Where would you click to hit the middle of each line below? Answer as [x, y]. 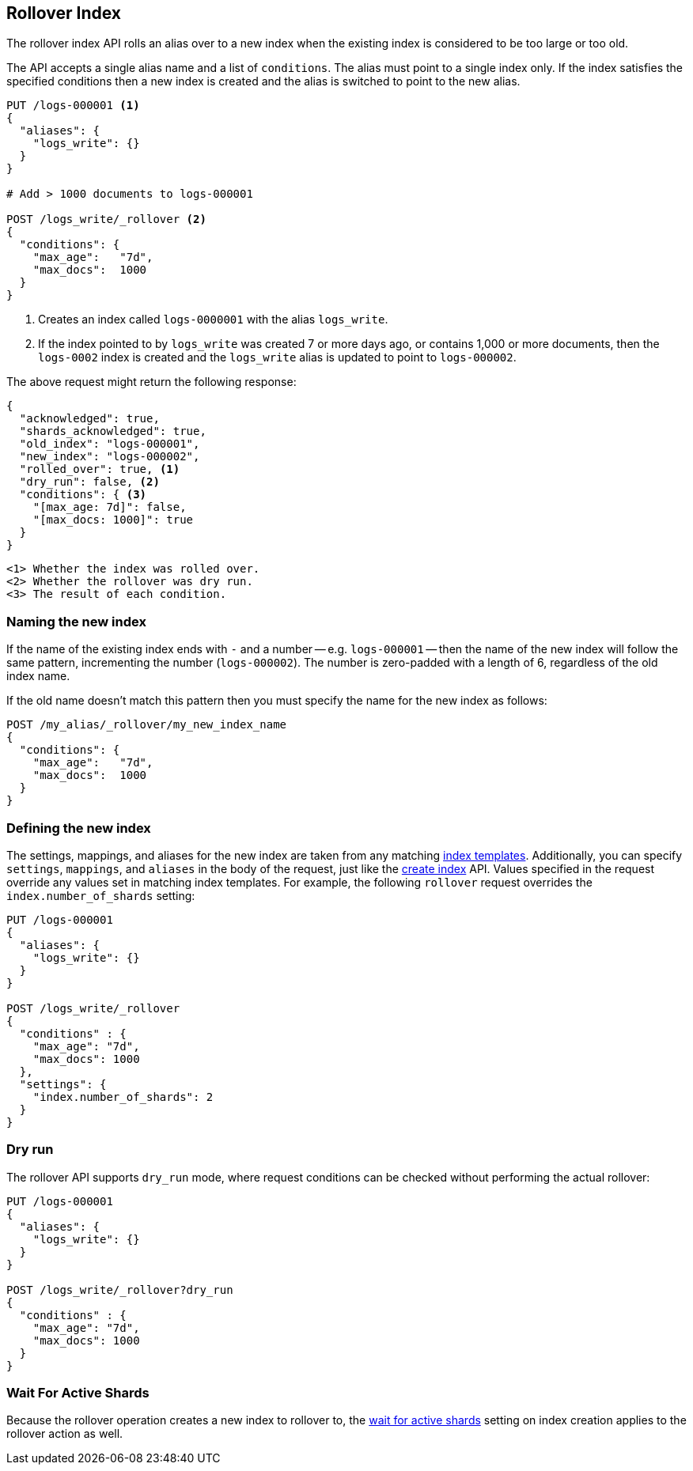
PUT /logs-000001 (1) [73, 106]
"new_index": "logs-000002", [110, 457]
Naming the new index [76, 621]
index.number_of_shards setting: [101, 895]
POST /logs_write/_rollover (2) [106, 219]
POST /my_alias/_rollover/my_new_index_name [147, 725]
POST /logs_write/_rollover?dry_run [120, 1289]
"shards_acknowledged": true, [113, 431]
